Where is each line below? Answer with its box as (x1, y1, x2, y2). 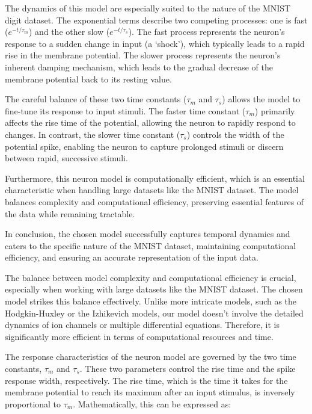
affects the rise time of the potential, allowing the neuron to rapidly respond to (5, 116, 296, 129)
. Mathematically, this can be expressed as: (73, 397, 231, 410)
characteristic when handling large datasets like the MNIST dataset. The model (5, 184, 299, 196)
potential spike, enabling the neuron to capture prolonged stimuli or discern (5, 140, 284, 152)
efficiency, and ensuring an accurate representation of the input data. (5, 251, 258, 264)
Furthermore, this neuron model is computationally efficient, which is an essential (5, 171, 305, 184)
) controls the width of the (186, 128, 284, 140)
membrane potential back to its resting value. (5, 72, 172, 85)
